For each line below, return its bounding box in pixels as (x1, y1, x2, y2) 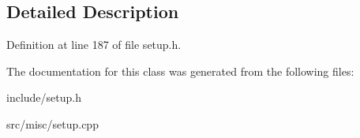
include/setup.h (6, 89, 81, 106)
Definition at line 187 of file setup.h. (6, 36, 182, 53)
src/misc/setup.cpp (6, 115, 99, 132)
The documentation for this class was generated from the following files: (6, 62, 354, 79)
